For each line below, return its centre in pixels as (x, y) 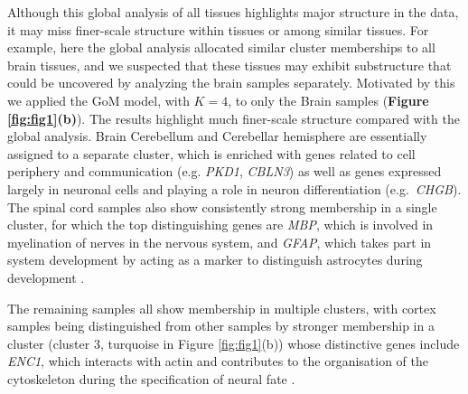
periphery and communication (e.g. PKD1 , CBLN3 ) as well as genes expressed (225, 171)
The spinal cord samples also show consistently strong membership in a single (222, 206)
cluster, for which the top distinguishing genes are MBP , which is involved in (220, 225)
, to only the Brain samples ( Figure (328, 100)
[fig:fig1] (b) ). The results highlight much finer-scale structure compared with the (234, 118)
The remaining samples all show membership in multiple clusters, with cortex (222, 308)
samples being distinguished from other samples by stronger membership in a (221, 326)
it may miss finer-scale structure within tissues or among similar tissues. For (218, 29)
